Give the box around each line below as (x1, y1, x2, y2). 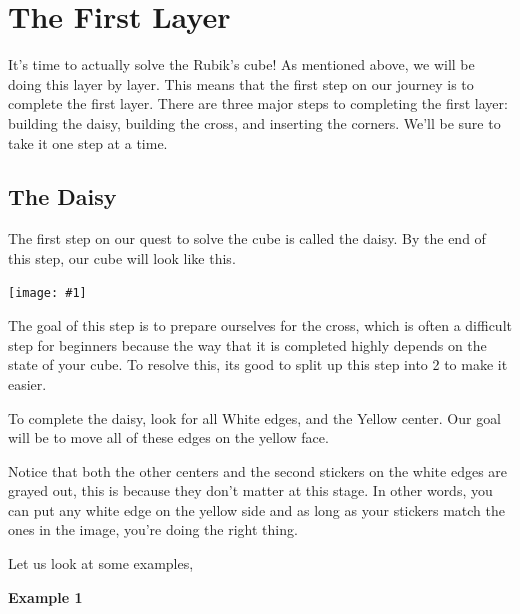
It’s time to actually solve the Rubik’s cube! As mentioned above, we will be (8, 54, 475, 75)
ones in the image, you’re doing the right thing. (8, 519, 298, 540)
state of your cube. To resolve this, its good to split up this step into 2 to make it (8, 354, 508, 375)
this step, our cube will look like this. (8, 247, 236, 268)
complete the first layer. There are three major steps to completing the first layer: (8, 93, 508, 114)
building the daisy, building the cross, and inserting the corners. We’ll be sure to (8, 112, 501, 133)
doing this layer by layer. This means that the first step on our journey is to (8, 73, 474, 94)
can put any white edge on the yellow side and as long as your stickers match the (8, 499, 506, 520)
